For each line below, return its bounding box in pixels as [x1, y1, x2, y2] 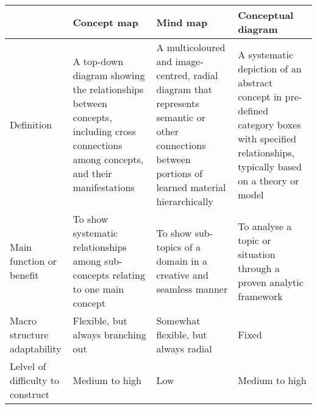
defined [238, 103, 269, 117]
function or [10, 254, 57, 268]
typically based [238, 159, 302, 173]
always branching [73, 327, 146, 341]
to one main [73, 282, 124, 296]
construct [10, 387, 50, 401]
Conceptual [238, 8, 294, 22]
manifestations [73, 180, 135, 194]
